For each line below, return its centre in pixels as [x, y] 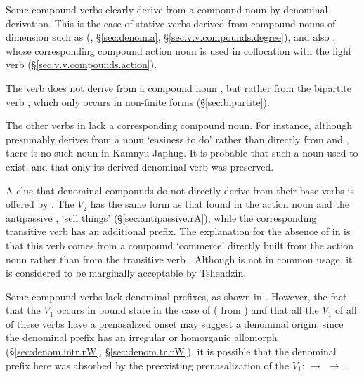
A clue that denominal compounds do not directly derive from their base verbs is [180, 190]
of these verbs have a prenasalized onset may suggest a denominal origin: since [175, 323]
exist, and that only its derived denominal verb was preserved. [140, 166]
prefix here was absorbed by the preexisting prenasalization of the [148, 365]
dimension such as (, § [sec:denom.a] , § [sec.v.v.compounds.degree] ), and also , [171, 37]
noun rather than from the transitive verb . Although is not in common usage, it [179, 259]
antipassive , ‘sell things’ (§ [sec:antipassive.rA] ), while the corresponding [161, 217]
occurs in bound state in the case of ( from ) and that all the [188, 310]
